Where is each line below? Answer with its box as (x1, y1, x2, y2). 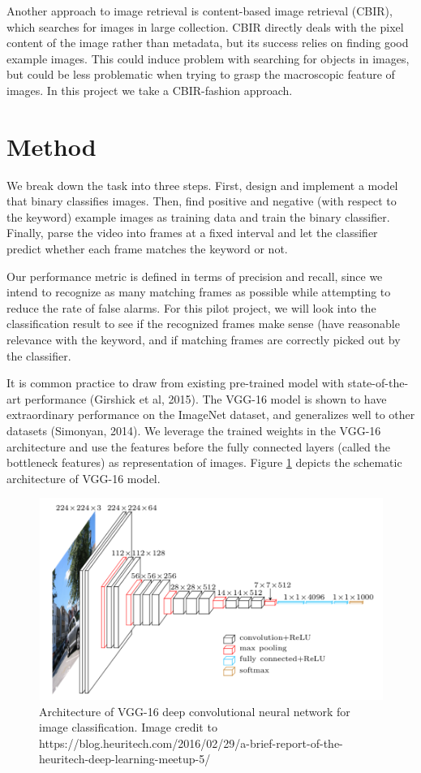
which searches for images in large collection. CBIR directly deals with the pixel (6, 18, 404, 35)
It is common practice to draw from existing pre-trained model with (6, 374, 345, 391)
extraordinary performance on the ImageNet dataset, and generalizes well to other (6, 406, 415, 423)
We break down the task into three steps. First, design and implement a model (6, 176, 398, 193)
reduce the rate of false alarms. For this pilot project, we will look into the (6, 299, 376, 316)
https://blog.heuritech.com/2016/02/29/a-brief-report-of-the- (39, 734, 343, 751)
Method (6, 129, 97, 162)
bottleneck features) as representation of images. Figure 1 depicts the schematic (6, 454, 402, 471)
